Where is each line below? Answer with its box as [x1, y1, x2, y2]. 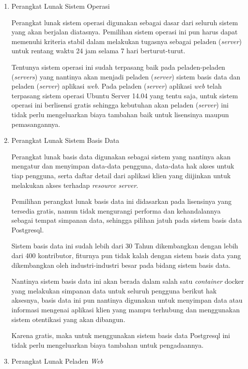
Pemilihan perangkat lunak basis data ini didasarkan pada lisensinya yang [11, 196, 232, 206]
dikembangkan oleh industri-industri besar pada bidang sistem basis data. [11, 260, 231, 270]
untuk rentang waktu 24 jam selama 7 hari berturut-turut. [11, 46, 186, 56]
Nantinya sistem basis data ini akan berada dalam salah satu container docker [11, 276, 244, 286]
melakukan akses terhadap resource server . [11, 180, 139, 190]
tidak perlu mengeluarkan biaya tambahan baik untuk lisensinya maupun [11, 109, 229, 119]
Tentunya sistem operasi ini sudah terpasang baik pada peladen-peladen [11, 61, 225, 72]
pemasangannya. [11, 119, 61, 129]
